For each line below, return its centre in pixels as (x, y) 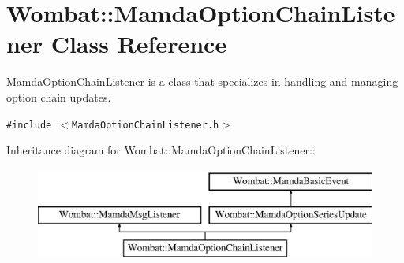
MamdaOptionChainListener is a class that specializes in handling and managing (202, 81)
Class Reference (139, 44)
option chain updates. (59, 96)
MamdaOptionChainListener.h (146, 125)
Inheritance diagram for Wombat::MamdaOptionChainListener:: (161, 150)
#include (29, 125)
